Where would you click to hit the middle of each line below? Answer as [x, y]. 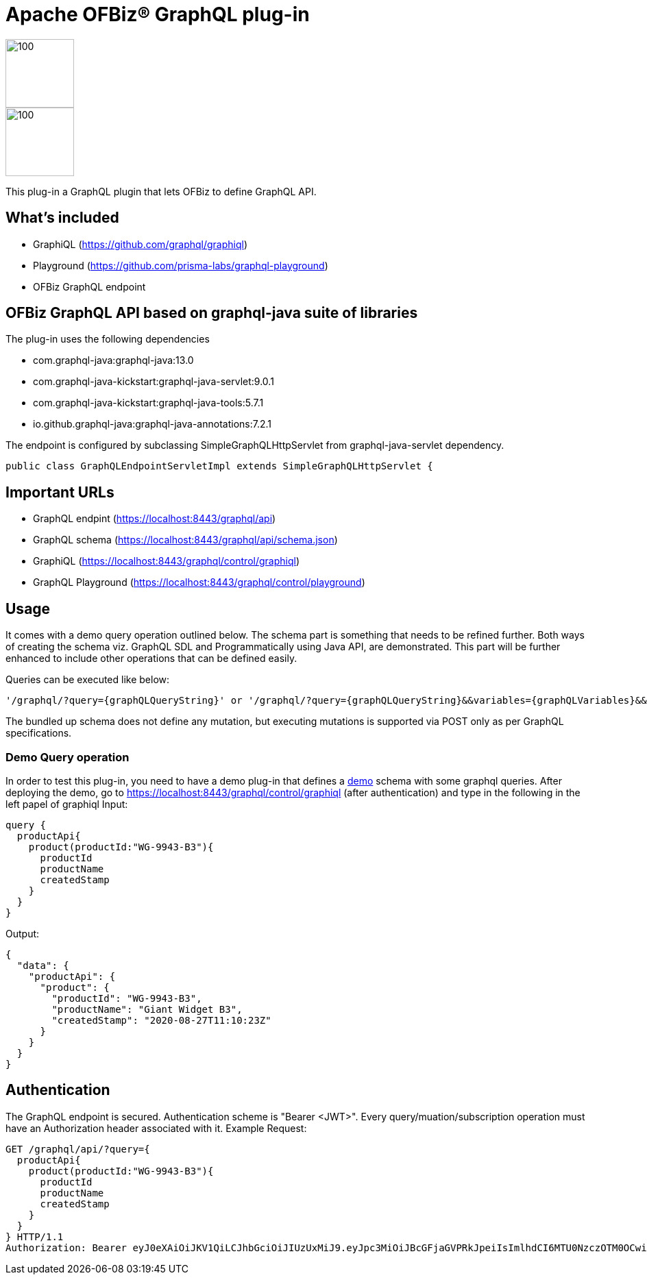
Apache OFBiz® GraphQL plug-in [158, 14]
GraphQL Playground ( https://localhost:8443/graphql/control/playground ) [199, 582]
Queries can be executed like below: [88, 680]
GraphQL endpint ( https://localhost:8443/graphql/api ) [155, 519]
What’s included [62, 218]
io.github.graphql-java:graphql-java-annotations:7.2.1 [152, 424]
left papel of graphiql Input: [67, 804]
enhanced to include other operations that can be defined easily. [151, 659]
